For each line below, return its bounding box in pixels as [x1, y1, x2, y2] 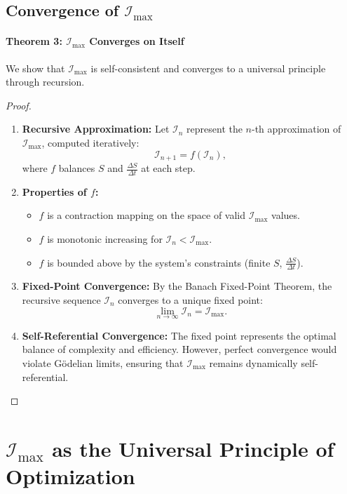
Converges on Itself [89, 34, 184, 48]
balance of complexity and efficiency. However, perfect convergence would [22, 342, 337, 356]
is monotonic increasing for [47, 232, 163, 246]
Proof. [6, 98, 32, 112]
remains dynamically [209, 356, 298, 370]
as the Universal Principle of [52, 434, 334, 462]
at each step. [141, 161, 196, 175]
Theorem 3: [6, 34, 62, 48]
